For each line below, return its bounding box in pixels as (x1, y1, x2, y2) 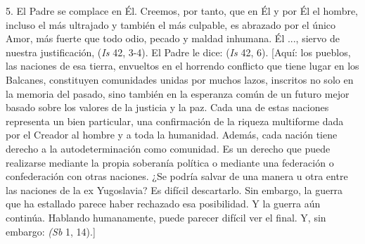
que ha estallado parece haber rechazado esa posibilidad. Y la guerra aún (6, 196, 321, 211)
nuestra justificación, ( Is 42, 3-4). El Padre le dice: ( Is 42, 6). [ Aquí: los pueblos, (6, 44, 351, 59)
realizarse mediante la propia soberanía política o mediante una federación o (6, 155, 334, 169)
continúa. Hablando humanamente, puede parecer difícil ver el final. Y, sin (6, 210, 326, 224)
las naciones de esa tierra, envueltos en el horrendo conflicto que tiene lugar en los (6, 58, 359, 73)
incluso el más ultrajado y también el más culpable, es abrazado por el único (6, 17, 336, 32)
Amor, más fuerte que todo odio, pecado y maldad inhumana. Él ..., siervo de (6, 31, 340, 46)
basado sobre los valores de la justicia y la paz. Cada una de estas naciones (6, 100, 329, 115)
